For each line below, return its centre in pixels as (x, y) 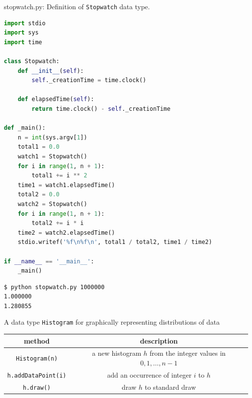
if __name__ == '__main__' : (49, 261)
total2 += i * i (58, 223)
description (159, 340)
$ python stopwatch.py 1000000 (54, 287)
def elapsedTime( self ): (56, 99)
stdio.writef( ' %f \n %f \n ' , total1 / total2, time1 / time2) (115, 242)
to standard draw (170, 387)
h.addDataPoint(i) (37, 375)
